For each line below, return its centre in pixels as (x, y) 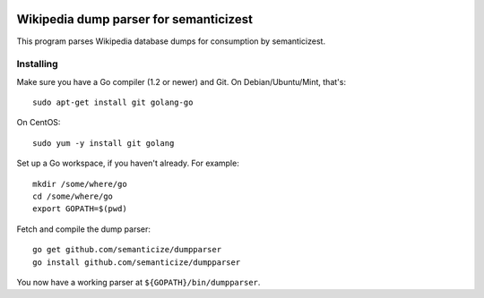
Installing (37, 64)
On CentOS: (39, 123)
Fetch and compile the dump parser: (84, 229)
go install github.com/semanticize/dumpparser (137, 262)
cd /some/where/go (73, 196)
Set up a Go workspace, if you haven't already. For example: (128, 163)
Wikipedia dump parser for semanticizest (134, 19)
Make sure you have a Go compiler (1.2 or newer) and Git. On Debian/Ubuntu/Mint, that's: (181, 81)
